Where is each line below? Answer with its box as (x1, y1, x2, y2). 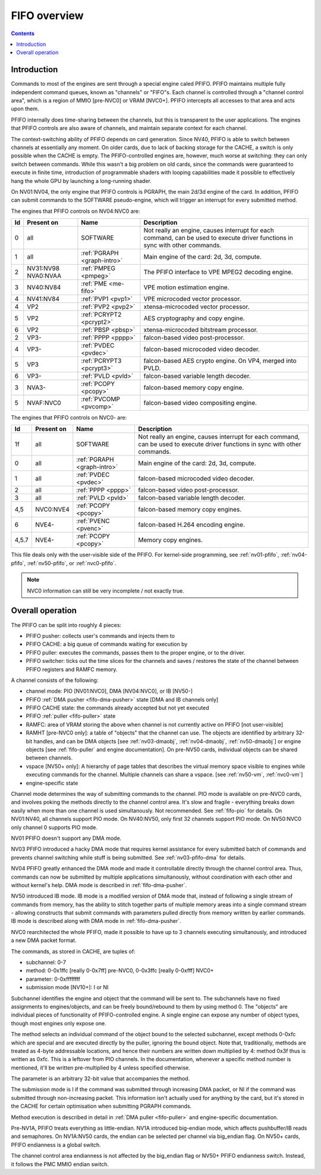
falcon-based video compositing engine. (143, 399, 257, 407)
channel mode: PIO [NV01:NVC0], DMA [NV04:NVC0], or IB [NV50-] (26, 687, 193, 695)
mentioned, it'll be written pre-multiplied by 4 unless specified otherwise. (11, 1064, 190, 1071)
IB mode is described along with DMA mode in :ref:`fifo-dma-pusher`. (11, 917, 181, 925)
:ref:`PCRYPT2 (81, 311, 122, 319)
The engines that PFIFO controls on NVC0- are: (11, 414, 127, 421)
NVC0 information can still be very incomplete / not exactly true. (27, 587, 184, 594)
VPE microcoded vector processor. (143, 295, 241, 303)
